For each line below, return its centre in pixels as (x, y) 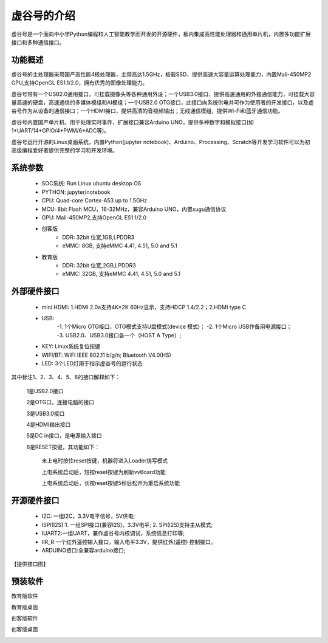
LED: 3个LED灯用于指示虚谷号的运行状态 (92, 363)
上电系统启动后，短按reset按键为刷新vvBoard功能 (104, 472)
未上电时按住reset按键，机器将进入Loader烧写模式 (105, 461)
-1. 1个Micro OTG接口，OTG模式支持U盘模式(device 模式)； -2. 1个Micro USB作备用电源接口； (174, 327)
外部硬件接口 (35, 291)
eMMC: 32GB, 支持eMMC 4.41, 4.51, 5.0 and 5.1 (121, 274)
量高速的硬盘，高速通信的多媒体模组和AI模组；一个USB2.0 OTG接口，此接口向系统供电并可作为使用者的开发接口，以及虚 (162, 103)
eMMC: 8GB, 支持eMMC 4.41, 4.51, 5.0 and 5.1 (120, 246)
